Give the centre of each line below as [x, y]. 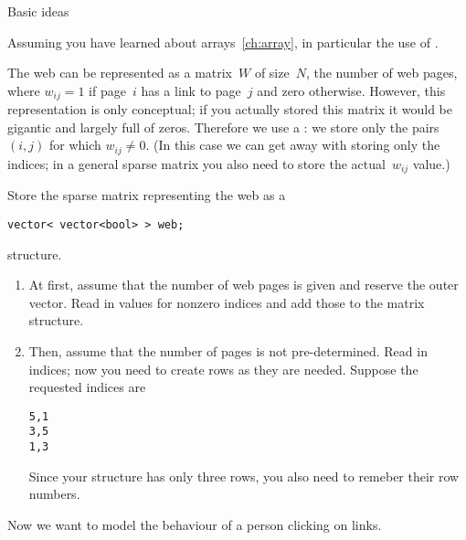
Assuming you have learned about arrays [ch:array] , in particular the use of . [223, 42]
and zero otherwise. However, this [351, 90]
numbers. [54, 494]
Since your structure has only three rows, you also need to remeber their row [244, 476]
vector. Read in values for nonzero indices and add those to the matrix [227, 302]
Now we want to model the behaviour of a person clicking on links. [195, 524]
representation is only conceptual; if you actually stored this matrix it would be [230, 109]
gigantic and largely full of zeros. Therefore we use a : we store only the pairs [223, 127]
